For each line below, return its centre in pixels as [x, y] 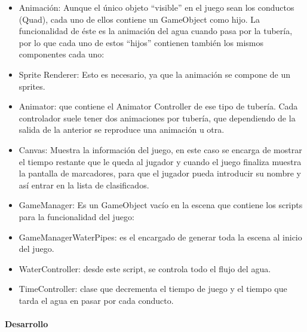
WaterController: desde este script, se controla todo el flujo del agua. [145, 268]
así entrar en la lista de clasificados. [84, 185]
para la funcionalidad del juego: [76, 216]
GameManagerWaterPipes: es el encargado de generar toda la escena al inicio [160, 237]
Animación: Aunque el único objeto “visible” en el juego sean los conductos [156, 7]
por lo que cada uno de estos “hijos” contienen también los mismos [141, 42]
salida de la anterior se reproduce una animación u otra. [122, 130]
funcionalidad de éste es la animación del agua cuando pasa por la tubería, [156, 31]
